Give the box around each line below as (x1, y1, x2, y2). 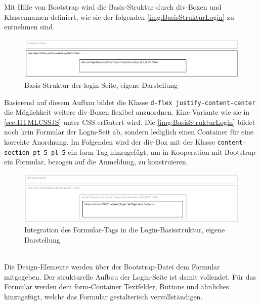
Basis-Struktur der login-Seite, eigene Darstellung (24, 79, 178, 90)
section (4, 149, 30, 156)
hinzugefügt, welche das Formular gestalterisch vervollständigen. (4, 291, 203, 301)
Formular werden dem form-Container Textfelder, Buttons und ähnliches (4, 281, 229, 292)
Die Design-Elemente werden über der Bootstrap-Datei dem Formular (4, 261, 220, 272)
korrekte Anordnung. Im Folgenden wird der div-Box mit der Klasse (4, 137, 215, 147)
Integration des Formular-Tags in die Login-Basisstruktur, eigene (24, 224, 225, 235)
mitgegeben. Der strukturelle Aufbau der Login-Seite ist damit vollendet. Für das (4, 271, 256, 282)
